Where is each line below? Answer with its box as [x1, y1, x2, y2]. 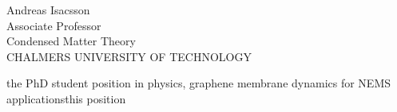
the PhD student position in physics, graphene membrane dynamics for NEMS [6, 75, 391, 91]
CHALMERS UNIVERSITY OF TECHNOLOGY [6, 48, 252, 64]
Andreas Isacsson [6, 2, 90, 17]
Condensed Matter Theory [6, 33, 136, 49]
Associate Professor [6, 17, 101, 33]
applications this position [6, 90, 126, 106]
